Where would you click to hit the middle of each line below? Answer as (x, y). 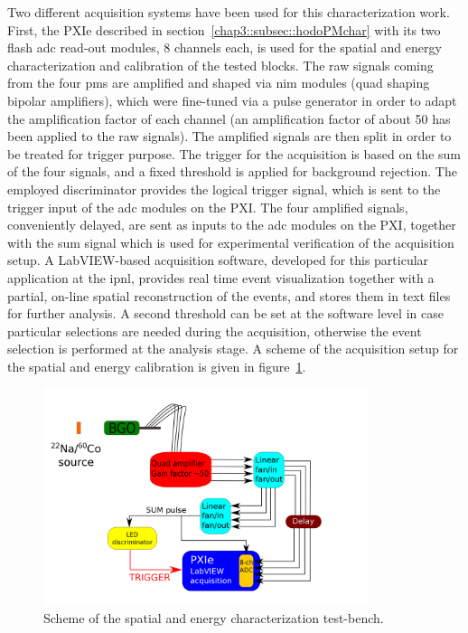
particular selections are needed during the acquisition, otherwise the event (215, 331)
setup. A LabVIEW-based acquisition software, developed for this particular (218, 260)
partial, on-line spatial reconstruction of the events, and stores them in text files (229, 295)
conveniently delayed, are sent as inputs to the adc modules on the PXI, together (232, 225)
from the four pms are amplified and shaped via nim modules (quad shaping (219, 83)
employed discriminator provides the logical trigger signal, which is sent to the (224, 189)
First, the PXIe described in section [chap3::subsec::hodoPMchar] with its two (224, 29)
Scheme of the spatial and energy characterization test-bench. (214, 618)
